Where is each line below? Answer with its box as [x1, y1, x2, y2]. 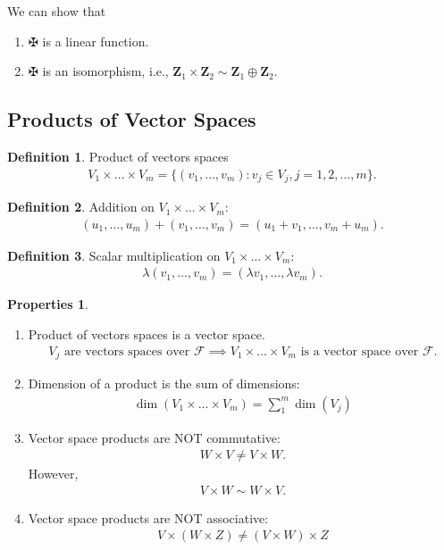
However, [28, 464, 79, 483]
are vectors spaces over [64, 345, 190, 358]
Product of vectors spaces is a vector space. [28, 324, 265, 343]
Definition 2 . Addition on [7, 197, 155, 216]
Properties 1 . [7, 295, 88, 313]
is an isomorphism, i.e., [42, 62, 169, 80]
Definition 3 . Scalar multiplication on [7, 246, 221, 264]
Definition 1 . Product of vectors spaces [7, 146, 229, 165]
